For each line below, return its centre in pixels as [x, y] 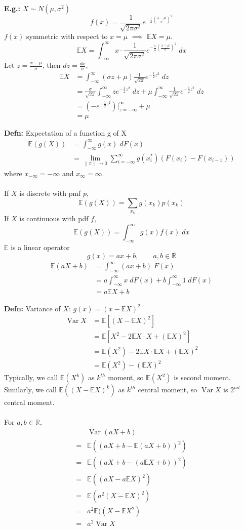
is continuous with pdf [54, 218]
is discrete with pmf [50, 193]
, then [51, 65]
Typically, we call [31, 377]
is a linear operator [40, 247]
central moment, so [168, 390]
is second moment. [202, 377]
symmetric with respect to [67, 36]
